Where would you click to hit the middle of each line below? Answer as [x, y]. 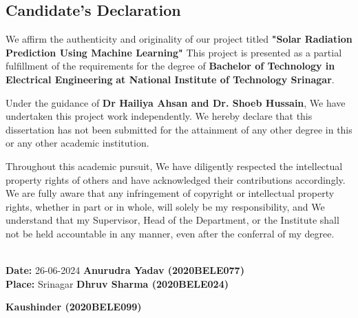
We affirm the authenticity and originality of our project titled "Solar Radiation [179, 39]
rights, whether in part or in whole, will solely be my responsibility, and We [165, 206]
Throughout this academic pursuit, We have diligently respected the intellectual [174, 166]
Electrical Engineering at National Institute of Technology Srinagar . [170, 79]
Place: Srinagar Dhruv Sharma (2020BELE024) [117, 283]
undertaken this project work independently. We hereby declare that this [159, 116]
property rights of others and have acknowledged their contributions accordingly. [176, 179]
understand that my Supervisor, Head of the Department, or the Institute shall [172, 220]
